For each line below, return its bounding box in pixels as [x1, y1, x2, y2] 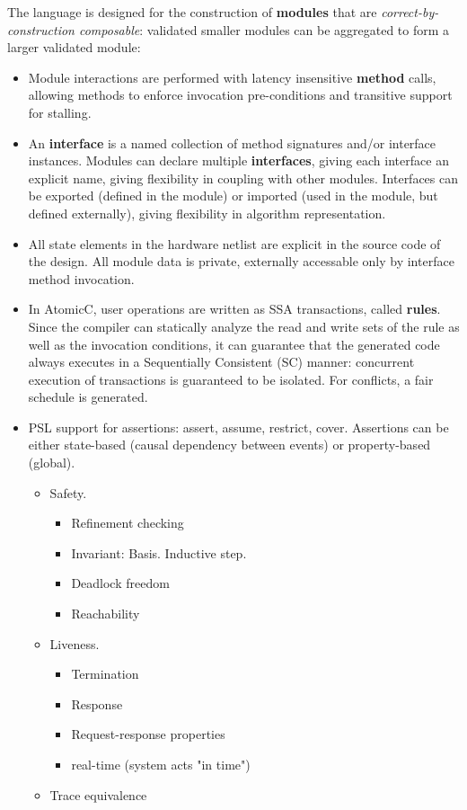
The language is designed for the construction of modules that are [7, 3, 377, 21]
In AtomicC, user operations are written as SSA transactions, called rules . [28, 299, 441, 318]
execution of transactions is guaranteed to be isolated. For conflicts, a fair [28, 369, 434, 388]
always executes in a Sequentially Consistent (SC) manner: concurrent [28, 352, 415, 371]
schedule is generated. [28, 387, 148, 406]
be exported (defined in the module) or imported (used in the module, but [28, 186, 438, 205]
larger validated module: [7, 38, 141, 57]
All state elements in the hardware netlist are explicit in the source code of [28, 234, 441, 253]
